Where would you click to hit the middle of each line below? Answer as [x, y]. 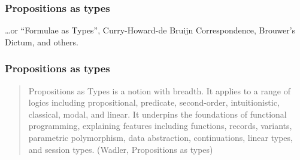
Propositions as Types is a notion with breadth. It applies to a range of [159, 90]
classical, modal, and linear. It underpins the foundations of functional [157, 114]
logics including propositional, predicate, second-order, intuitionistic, [154, 102]
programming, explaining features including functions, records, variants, [160, 126]
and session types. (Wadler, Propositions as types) [121, 149]
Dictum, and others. [42, 41]
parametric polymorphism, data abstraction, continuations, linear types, [160, 137]
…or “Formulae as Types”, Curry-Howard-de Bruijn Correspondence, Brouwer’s [150, 30]
